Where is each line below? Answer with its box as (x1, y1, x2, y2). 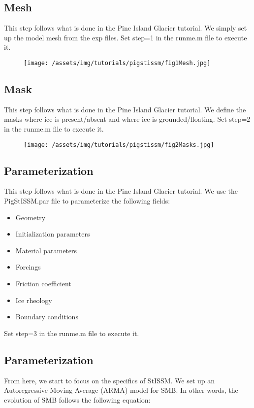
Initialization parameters (15, 229, 90, 239)
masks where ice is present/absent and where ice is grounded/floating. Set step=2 (4, 114, 251, 124)
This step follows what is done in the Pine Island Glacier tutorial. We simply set (4, 23, 247, 33)
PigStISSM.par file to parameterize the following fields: (4, 196, 170, 206)
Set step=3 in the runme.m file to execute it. (4, 328, 139, 338)
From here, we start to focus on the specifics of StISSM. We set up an (4, 375, 215, 385)
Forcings (15, 262, 41, 272)
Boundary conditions (15, 311, 78, 322)
